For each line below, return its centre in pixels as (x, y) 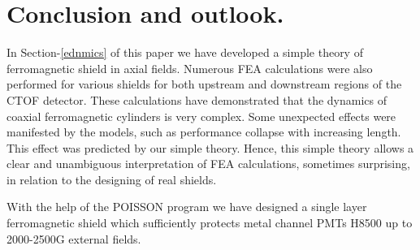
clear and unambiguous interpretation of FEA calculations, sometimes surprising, (208, 164)
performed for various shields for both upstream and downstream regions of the (204, 84)
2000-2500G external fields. (74, 238)
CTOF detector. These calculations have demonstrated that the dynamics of (197, 99)
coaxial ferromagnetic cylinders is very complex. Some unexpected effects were (201, 116)
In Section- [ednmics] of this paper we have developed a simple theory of (185, 52)
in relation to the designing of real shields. (112, 179)
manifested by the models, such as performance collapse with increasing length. (204, 132)
